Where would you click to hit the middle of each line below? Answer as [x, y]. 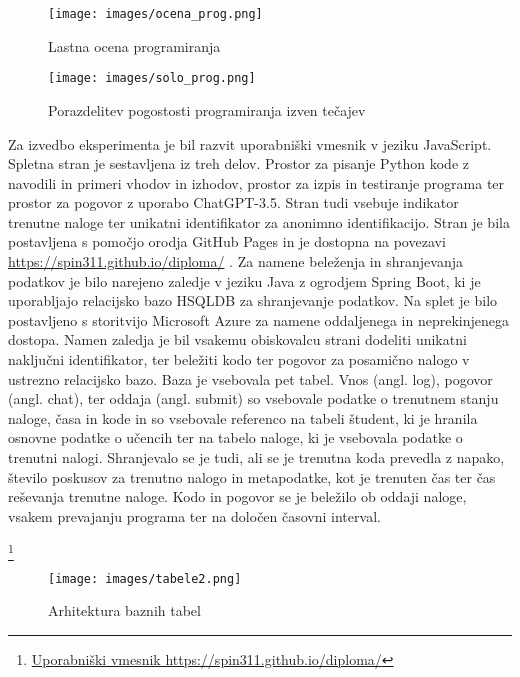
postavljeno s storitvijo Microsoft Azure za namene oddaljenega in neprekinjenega [258, 319]
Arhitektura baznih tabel [124, 610]
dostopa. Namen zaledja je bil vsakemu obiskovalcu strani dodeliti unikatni [237, 339]
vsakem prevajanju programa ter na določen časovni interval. [194, 515]
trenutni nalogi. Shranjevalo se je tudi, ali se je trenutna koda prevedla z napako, [256, 457]
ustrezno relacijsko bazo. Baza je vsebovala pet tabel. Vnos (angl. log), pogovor [250, 378]
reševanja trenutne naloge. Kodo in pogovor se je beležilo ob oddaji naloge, [237, 496]
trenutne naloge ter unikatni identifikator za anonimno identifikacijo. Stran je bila [259, 221]
